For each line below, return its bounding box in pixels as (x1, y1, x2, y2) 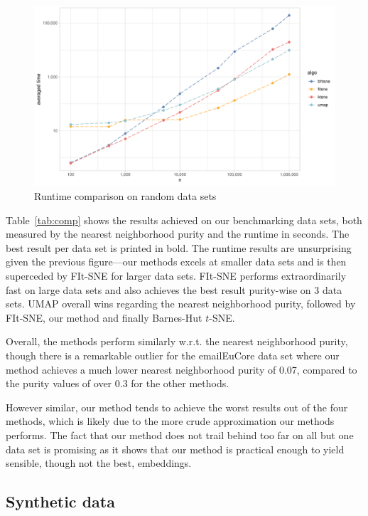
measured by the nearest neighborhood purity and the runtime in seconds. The (6, 226, 350, 241)
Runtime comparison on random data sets (34, 189, 217, 203)
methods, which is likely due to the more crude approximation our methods (6, 414, 335, 428)
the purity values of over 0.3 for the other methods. (6, 376, 229, 391)
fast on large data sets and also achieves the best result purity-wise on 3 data (6, 282, 342, 297)
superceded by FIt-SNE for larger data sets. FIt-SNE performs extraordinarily (6, 268, 347, 283)
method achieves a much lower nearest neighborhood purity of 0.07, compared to (6, 362, 357, 377)
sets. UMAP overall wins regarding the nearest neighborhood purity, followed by (6, 296, 356, 311)
